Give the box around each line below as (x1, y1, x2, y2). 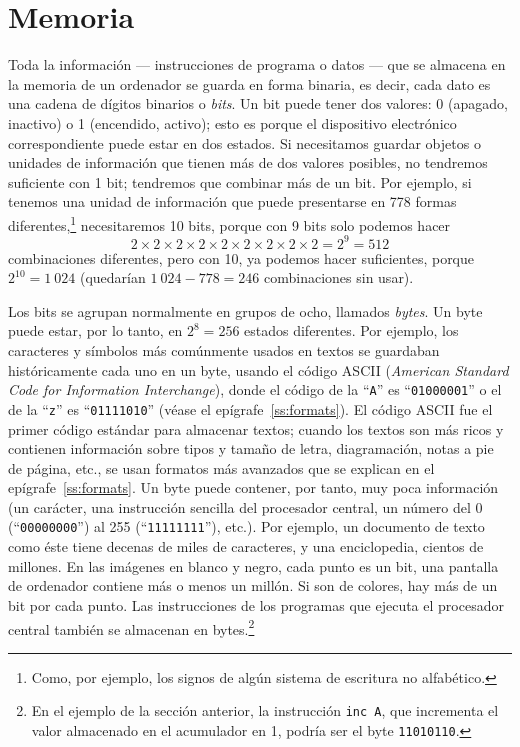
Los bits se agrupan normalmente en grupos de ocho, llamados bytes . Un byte (8, 300, 483, 321)
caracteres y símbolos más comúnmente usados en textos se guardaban (8, 340, 440, 360)
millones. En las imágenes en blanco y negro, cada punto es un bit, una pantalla (8, 555, 499, 576)
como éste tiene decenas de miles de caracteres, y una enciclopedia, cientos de (8, 536, 484, 557)
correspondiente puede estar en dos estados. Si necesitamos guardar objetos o (8, 132, 481, 153)
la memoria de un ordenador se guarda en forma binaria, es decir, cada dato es (8, 73, 491, 94)
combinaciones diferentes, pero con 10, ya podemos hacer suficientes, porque (8, 247, 475, 268)
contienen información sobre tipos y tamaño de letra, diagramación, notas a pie (8, 438, 494, 459)
